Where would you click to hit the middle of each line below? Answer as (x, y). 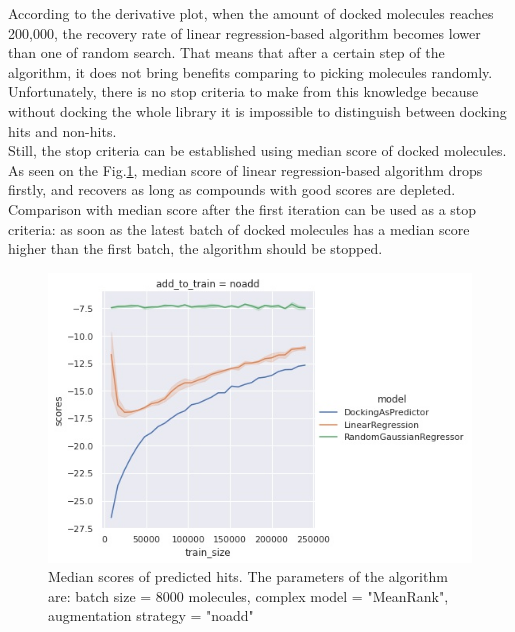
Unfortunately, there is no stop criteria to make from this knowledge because (243, 91)
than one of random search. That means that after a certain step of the (226, 52)
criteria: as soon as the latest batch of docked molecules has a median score (239, 228)
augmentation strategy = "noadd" (151, 615)
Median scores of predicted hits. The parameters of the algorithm (248, 576)
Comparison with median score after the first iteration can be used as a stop (242, 208)
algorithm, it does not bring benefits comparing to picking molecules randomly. (250, 71)
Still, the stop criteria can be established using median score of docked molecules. (257, 150)
